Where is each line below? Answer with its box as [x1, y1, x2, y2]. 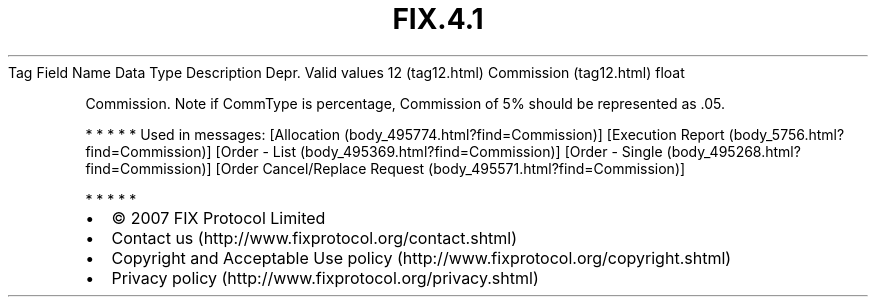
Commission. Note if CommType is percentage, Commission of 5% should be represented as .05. [85, 94, 726, 112]
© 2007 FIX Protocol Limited [111, 207, 326, 228]
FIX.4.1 [392, 2, 484, 36]
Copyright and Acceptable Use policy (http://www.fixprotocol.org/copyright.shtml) [111, 247, 732, 268]
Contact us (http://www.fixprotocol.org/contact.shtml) [111, 227, 518, 248]
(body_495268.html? [666, 142, 801, 160]
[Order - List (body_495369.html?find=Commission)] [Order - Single [215, 142, 663, 160]
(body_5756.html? [728, 125, 845, 143]
